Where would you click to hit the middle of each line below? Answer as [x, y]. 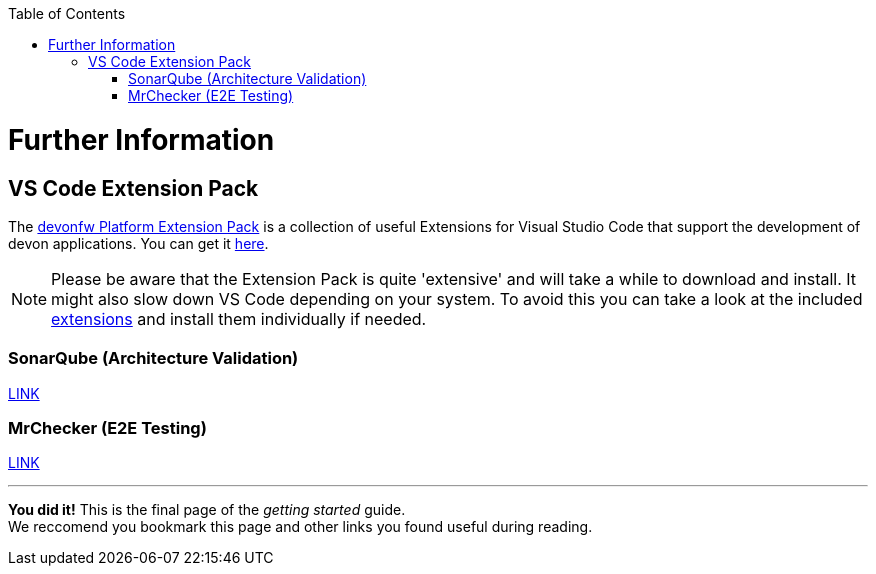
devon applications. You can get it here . [138, 243]
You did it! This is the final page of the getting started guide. [207, 510]
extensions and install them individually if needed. [239, 318]
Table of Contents [67, 13]
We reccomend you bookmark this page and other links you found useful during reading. [300, 527]
